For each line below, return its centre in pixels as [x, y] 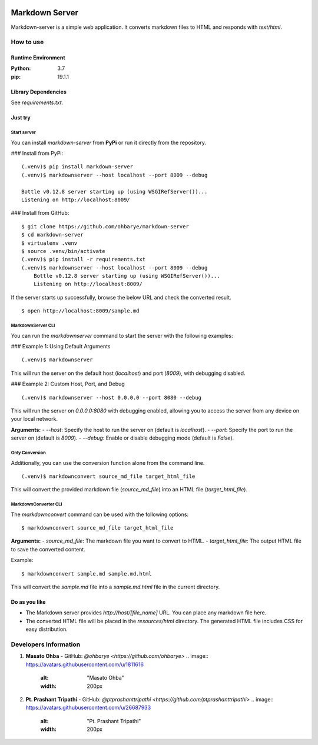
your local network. [34, 419]
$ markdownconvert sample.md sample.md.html [87, 573]
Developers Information [46, 644]
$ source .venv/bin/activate [63, 251]
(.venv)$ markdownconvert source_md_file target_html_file [108, 476]
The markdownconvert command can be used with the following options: [100, 514]
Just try [21, 118]
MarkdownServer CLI [33, 326]
